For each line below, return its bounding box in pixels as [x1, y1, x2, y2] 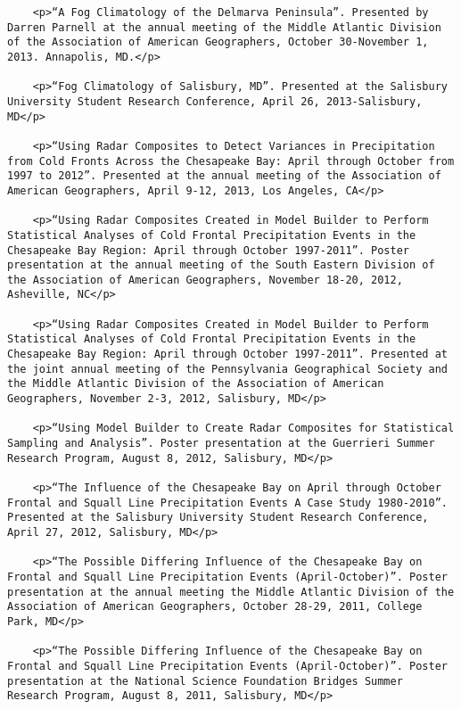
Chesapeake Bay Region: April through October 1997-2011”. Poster [7, 243, 410, 257]
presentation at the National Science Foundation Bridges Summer [7, 674, 403, 688]
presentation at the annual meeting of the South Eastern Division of [7, 259, 435, 272]
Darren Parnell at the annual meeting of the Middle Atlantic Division [7, 21, 441, 34]
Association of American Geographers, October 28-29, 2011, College [7, 600, 423, 614]
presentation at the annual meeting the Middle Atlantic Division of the [7, 585, 455, 598]
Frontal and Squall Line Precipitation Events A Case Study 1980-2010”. [7, 496, 448, 509]
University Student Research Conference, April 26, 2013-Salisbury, [7, 95, 423, 108]
